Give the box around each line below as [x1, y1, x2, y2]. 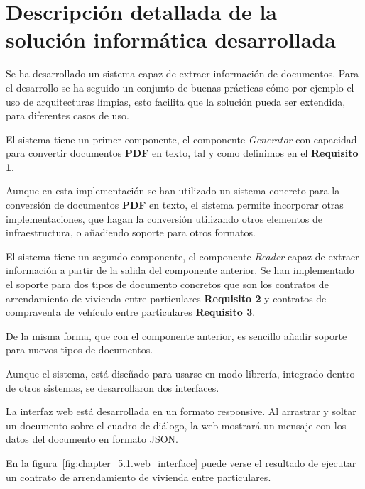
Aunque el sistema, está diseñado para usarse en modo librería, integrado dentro [6, 366, 355, 380]
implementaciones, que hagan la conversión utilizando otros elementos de [6, 211, 323, 226]
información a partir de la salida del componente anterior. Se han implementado [6, 263, 354, 278]
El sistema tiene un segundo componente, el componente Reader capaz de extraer [6, 248, 359, 263]
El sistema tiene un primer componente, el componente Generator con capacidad [6, 131, 357, 146]
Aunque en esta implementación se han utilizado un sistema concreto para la [6, 183, 340, 198]
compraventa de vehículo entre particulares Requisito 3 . [6, 304, 256, 319]
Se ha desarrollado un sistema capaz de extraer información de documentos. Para [6, 66, 359, 81]
